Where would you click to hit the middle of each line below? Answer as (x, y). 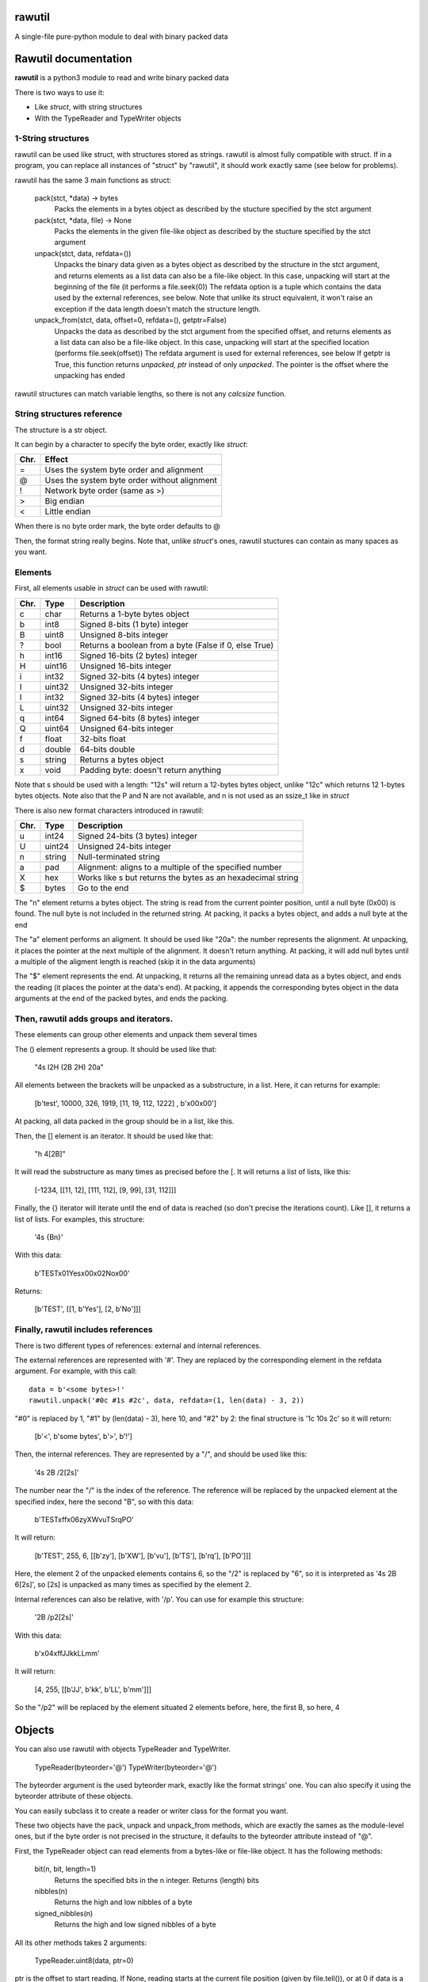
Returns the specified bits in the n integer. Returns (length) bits (157, 1880)
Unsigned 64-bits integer (126, 728)
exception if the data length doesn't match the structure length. (158, 308)
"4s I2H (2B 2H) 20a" (69, 1067)
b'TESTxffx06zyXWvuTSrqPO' (84, 1519)
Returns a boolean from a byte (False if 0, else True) (177, 645)
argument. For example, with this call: (76, 1371)
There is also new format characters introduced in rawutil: (109, 810)
